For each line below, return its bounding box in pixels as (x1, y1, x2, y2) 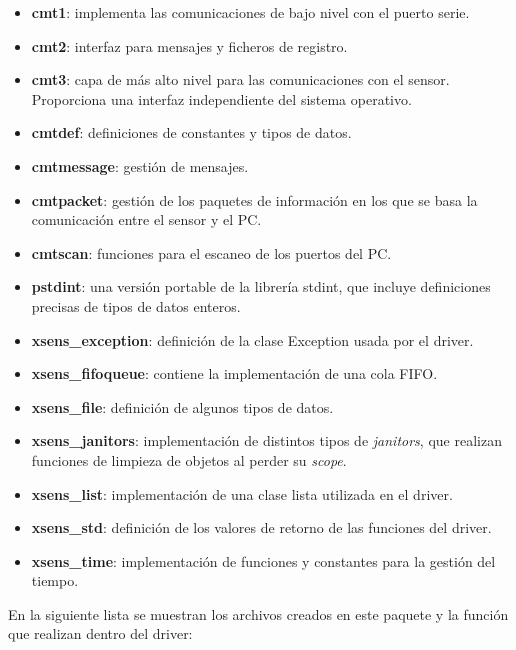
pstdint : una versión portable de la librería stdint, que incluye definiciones (31, 276, 491, 297)
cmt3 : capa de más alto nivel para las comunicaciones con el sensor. (31, 69, 450, 90)
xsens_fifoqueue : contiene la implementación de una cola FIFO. (31, 363, 438, 384)
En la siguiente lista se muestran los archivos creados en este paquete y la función (8, 603, 509, 624)
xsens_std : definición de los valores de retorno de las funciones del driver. (31, 517, 492, 538)
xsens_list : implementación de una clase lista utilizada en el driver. (31, 483, 453, 504)
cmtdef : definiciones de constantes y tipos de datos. (31, 122, 352, 143)
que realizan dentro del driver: (8, 623, 193, 644)
